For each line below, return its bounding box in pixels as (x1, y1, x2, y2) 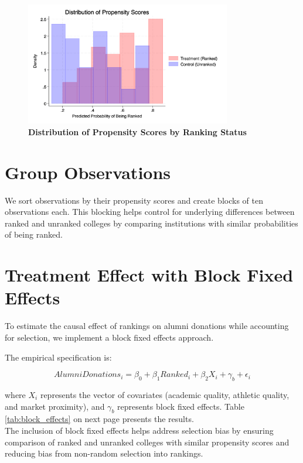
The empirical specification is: (5, 351, 112, 363)
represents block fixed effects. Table (117, 400, 244, 412)
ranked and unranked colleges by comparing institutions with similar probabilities (5, 217, 298, 229)
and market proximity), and (5, 400, 105, 412)
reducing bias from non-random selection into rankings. (5, 447, 203, 459)
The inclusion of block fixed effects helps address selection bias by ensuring (5, 424, 274, 436)
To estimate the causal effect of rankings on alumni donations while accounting (5, 320, 289, 332)
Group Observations (5, 160, 171, 184)
